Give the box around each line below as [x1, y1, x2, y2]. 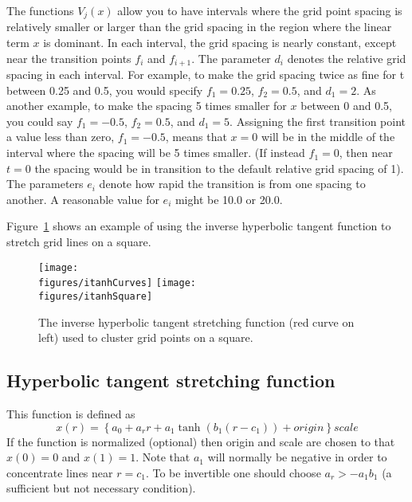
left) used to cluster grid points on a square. [38, 329, 253, 346]
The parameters [6, 175, 84, 192]
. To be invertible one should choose [145, 464, 321, 480]
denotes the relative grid [287, 49, 406, 66]
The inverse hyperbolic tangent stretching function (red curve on [38, 313, 355, 330]
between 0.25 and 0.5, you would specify [6, 81, 203, 98]
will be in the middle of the [261, 128, 395, 145]
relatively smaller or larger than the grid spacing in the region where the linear [6, 18, 392, 35]
